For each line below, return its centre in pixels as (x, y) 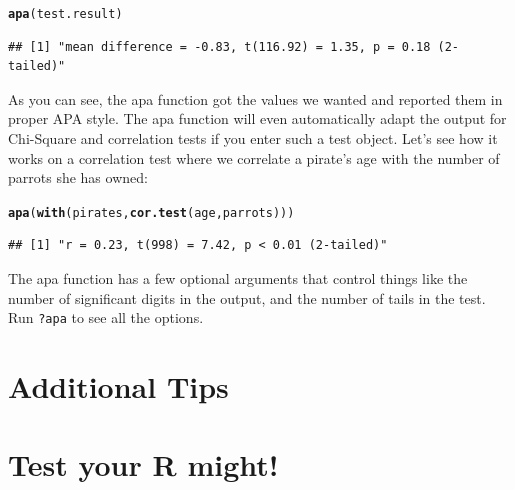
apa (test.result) (65, 14)
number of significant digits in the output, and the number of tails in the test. (247, 297)
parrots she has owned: (78, 177)
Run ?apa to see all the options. (106, 317)
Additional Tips (118, 386)
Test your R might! (143, 464)
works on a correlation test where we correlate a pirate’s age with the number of (254, 157)
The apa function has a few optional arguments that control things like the (238, 278)
